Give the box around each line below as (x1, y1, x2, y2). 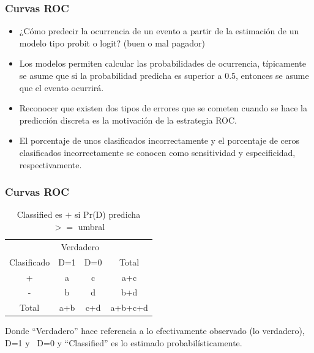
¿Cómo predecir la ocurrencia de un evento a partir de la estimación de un (19, 24, 299, 37)
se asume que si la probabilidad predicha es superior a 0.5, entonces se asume (19, 69, 309, 81)
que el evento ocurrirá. (19, 81, 104, 94)
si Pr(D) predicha (75, 208, 141, 221)
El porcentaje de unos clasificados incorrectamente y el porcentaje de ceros (19, 134, 300, 147)
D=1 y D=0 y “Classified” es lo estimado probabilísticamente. (5, 336, 242, 349)
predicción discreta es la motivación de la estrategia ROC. (19, 113, 237, 126)
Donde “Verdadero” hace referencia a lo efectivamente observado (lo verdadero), (5, 324, 305, 337)
